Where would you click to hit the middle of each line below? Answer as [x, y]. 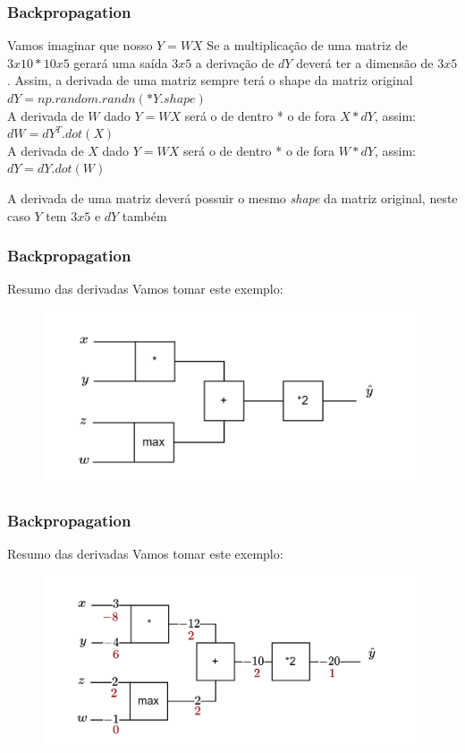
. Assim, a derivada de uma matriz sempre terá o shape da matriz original [210, 80]
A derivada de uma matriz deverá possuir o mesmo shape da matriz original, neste [232, 197]
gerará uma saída [121, 62]
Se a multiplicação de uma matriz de [307, 45]
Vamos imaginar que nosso [80, 45]
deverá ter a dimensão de [365, 62]
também [144, 215]
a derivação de [235, 62]
